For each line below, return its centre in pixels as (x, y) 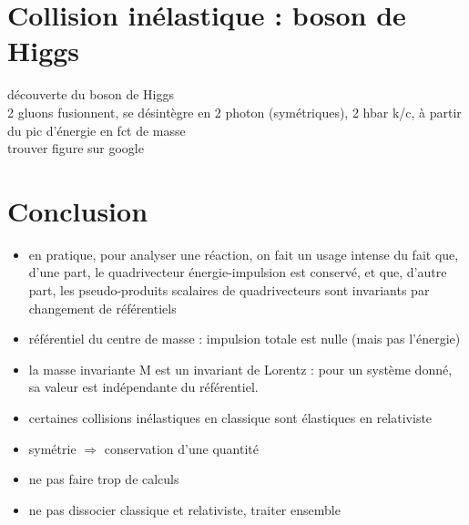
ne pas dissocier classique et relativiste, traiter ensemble (184, 509)
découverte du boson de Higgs (91, 94)
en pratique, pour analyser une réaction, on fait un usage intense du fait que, (244, 254)
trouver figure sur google (76, 148)
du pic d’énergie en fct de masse (97, 130)
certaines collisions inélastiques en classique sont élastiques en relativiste (230, 417)
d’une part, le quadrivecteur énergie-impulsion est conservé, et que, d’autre (238, 272)
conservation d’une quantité (181, 448)
